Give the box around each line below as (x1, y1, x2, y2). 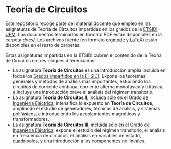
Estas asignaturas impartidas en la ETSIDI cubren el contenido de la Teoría (5, 52, 162, 58)
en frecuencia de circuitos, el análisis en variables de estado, (12, 132, 141, 138)
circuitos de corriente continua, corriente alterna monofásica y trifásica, (12, 83, 164, 90)
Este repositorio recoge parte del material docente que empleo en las (5, 20, 151, 27)
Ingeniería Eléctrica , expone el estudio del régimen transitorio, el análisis (12, 127, 165, 133)
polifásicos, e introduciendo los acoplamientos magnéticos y (12, 111, 140, 117)
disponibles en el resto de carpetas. (5, 42, 81, 48)
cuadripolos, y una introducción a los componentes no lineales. (12, 138, 146, 144)
